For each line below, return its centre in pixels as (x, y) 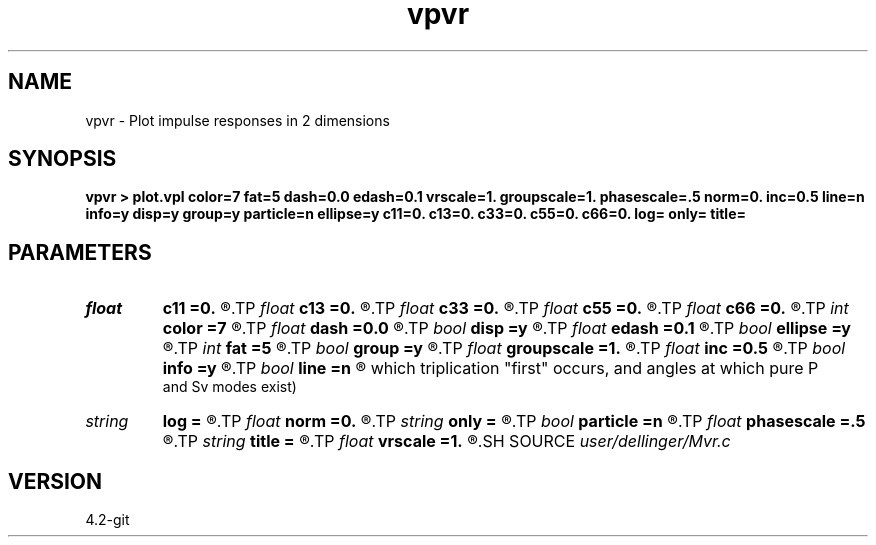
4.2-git (107, 520)
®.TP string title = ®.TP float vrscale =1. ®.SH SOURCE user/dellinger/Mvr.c (446, 441)
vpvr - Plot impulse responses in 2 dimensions (237, 120)
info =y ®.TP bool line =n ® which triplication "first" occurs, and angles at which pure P (490, 368)
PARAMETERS (80, 252)
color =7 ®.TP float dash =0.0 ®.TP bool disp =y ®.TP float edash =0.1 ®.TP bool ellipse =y (506, 328)
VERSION (55, 481)
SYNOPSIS (62, 159)
